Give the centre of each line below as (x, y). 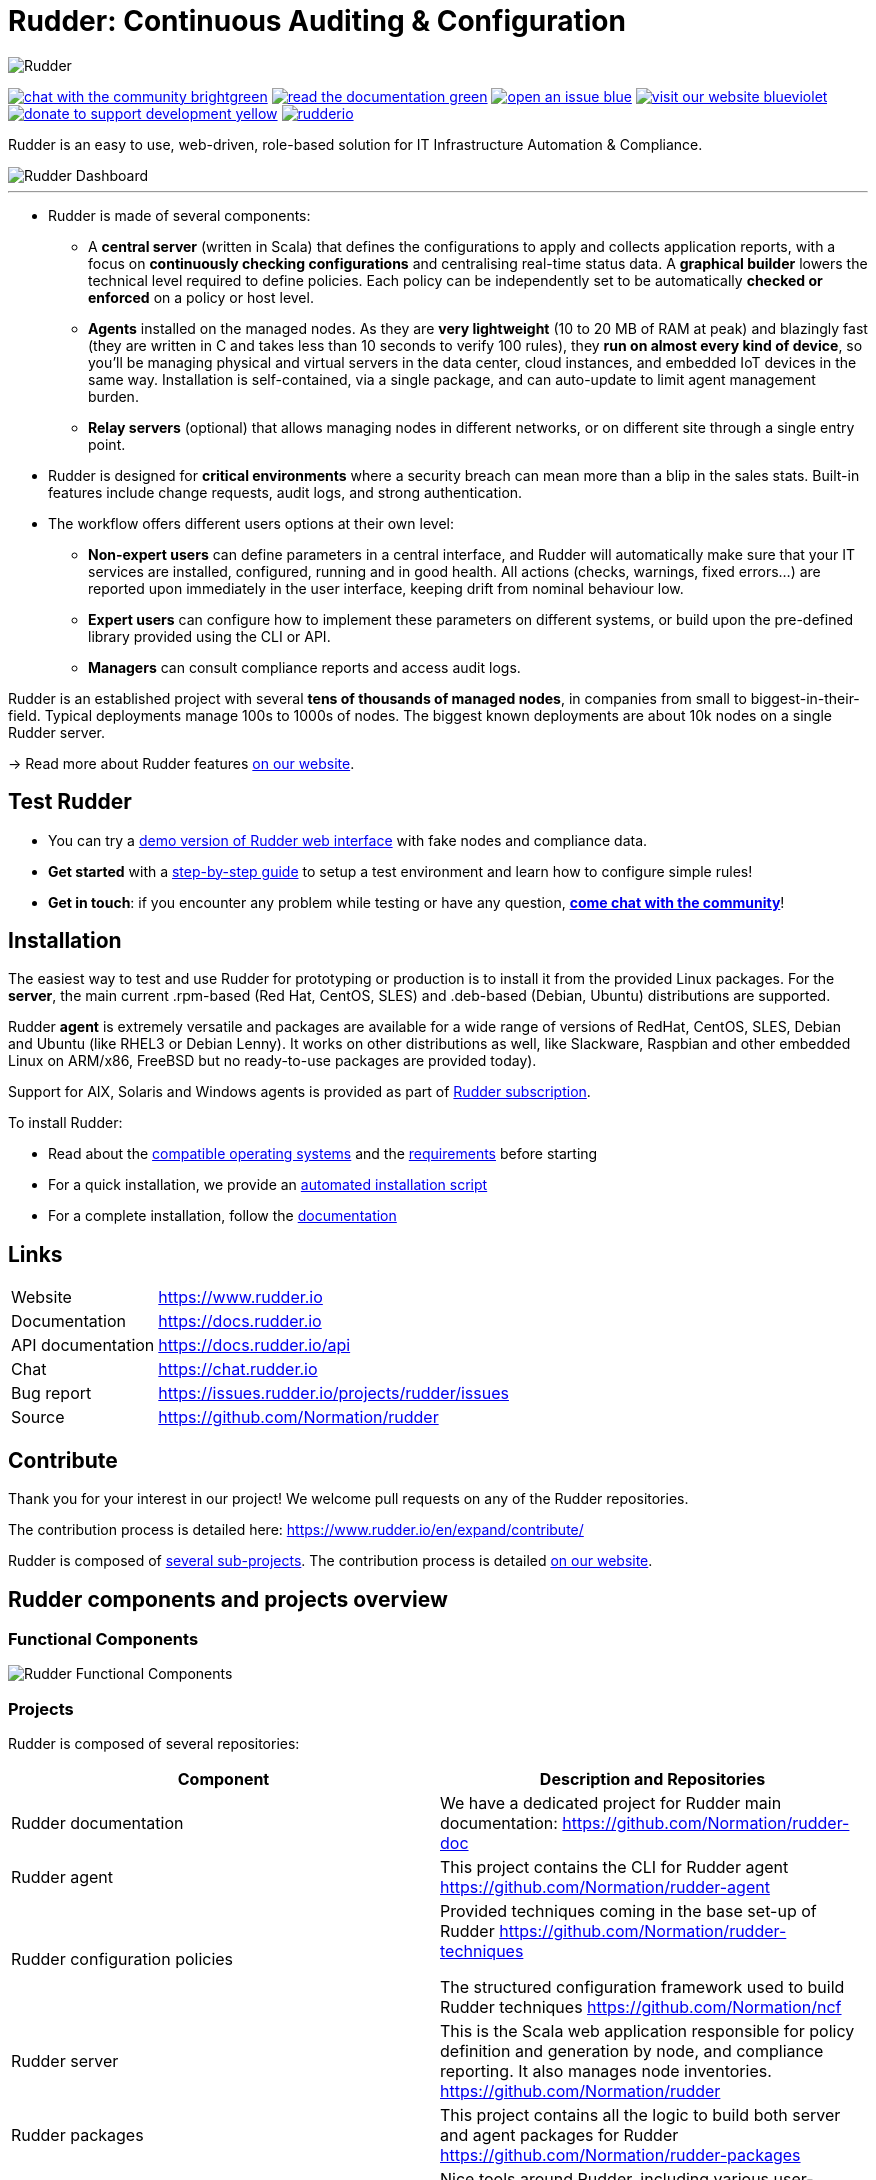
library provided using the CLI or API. (209, 636)
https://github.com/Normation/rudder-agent (605, 1887)
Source (38, 1417)
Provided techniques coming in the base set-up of (628, 1911)
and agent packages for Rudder (559, 2135)
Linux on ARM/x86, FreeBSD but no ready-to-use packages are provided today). (272, 1061)
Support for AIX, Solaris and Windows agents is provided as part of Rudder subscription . (299, 1092)
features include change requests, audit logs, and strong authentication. (285, 492)
